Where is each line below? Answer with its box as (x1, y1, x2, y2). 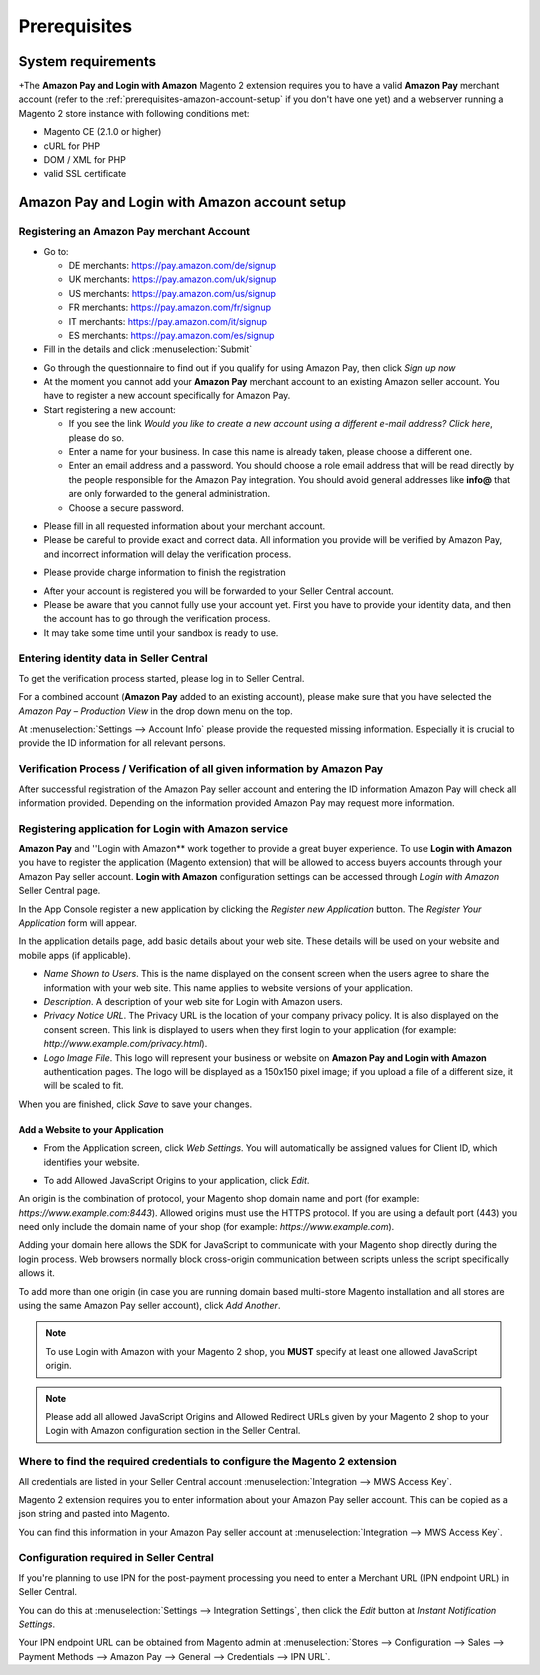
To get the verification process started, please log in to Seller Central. (18, 672, 305, 684)
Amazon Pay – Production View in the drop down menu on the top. (18, 705, 294, 717)
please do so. (68, 431, 125, 444)
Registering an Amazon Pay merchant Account (18, 225, 250, 239)
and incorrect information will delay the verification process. (43, 548, 292, 560)
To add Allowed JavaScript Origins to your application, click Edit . (43, 1174, 310, 1186)
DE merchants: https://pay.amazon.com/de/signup (68, 259, 277, 271)
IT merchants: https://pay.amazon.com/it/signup (68, 315, 268, 327)
